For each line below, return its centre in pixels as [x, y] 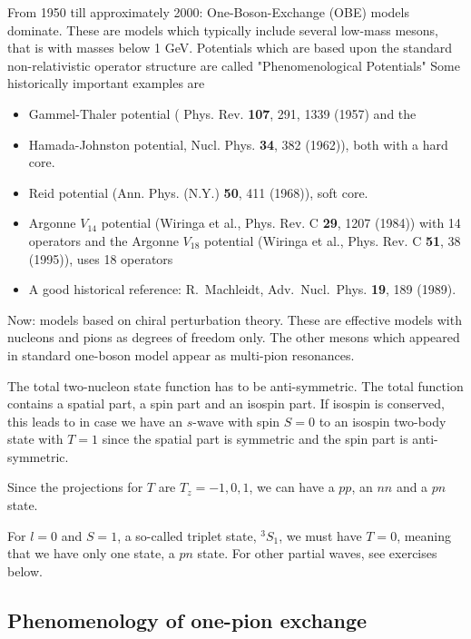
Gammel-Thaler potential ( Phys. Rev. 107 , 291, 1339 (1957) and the [222, 113]
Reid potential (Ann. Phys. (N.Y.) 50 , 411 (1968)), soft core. [198, 192]
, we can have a [292, 487]
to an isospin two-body [383, 421]
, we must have [320, 535]
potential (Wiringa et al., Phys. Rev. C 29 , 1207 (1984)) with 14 [281, 223]
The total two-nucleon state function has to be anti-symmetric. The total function [235, 385]
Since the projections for [75, 487]
